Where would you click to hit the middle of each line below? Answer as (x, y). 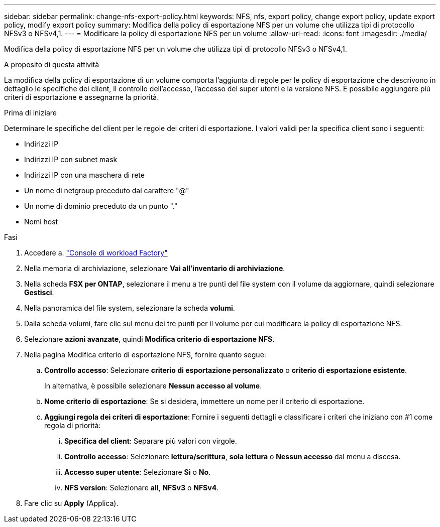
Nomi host (41, 222)
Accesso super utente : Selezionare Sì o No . (138, 472)
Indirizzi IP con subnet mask (71, 159)
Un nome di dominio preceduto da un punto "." (101, 206)
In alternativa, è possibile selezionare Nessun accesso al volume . (153, 386)
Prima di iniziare (30, 113)
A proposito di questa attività (52, 64)
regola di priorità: (73, 425)
